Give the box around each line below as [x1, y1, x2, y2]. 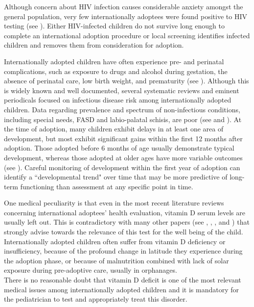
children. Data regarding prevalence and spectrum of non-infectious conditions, [4, 104, 240, 114]
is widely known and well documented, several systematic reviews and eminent [4, 85, 239, 95]
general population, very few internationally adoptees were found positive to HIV [4, 11, 247, 21]
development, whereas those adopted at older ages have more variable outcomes [4, 152, 243, 162]
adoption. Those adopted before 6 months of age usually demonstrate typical [4, 143, 234, 153]
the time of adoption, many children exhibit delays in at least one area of [4, 124, 224, 134]
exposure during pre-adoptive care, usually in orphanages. [4, 265, 177, 275]
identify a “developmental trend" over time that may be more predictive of [4, 172, 228, 182]
